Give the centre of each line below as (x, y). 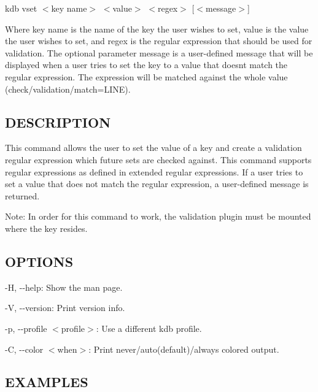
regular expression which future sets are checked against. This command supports (158, 159)
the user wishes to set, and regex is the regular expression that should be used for (159, 41)
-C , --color (24, 349)
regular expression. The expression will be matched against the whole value (146, 76)
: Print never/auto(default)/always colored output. (184, 349)
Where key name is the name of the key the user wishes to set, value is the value (157, 29)
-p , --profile (26, 328)
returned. (22, 195)
